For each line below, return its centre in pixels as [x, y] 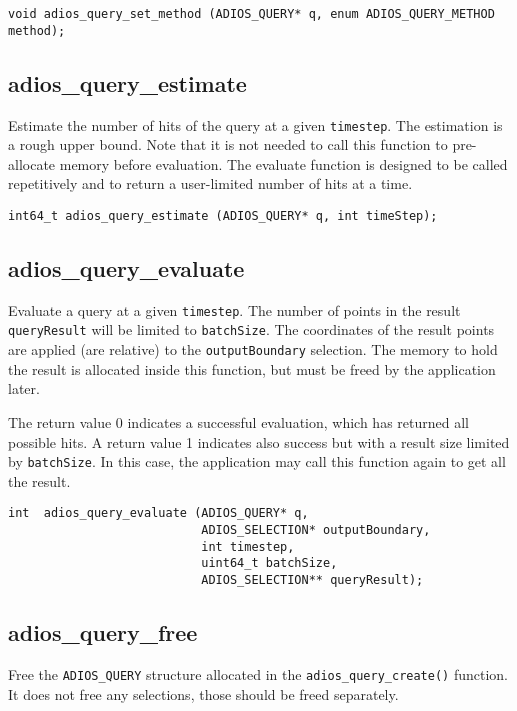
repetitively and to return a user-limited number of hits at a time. [210, 183]
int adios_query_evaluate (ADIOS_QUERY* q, [158, 513]
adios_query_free [103, 632]
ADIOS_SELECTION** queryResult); [312, 580]
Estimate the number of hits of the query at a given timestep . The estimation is [255, 124]
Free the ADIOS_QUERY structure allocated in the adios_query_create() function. [258, 673]
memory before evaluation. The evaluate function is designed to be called [283, 163]
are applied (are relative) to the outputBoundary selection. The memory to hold [253, 349]
